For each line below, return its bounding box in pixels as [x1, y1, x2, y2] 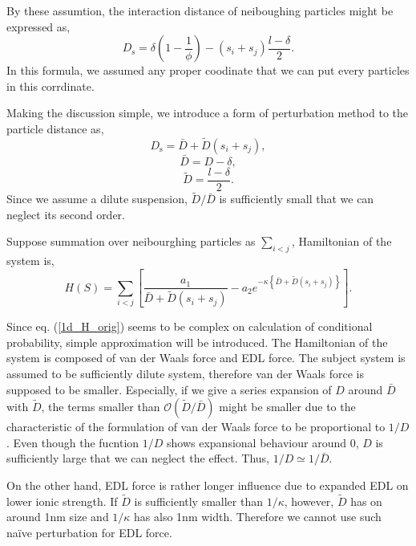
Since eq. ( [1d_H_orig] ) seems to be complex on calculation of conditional [6, 318, 373, 335]
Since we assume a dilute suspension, [6, 190, 188, 207]
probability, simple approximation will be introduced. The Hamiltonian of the [6, 333, 388, 350]
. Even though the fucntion [6, 434, 139, 450]
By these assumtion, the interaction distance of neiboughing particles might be [6, 2, 394, 18]
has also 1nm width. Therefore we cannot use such [134, 508, 382, 525]
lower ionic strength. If [6, 492, 118, 509]
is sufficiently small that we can [219, 190, 374, 207]
